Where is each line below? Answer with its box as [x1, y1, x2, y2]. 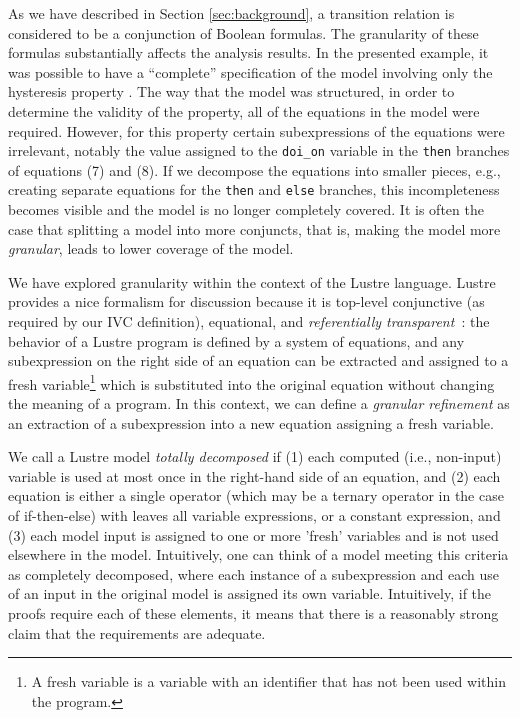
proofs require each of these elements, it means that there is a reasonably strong [8, 603, 499, 623]
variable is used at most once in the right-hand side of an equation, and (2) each [8, 465, 501, 486]
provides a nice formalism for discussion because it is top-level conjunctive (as [8, 291, 485, 312]
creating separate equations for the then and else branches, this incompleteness [8, 179, 500, 200]
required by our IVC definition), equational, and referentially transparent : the [8, 311, 490, 332]
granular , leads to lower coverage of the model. [8, 238, 294, 259]
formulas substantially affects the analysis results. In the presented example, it [8, 42, 489, 63]
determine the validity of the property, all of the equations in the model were [8, 100, 480, 121]
